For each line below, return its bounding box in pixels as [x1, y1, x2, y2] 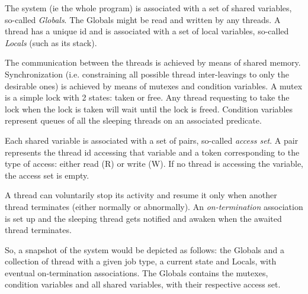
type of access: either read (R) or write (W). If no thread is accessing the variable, [5, 157, 303, 170]
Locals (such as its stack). [5, 36, 97, 49]
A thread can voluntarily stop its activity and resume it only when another [5, 189, 277, 201]
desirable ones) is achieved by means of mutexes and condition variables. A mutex [5, 79, 303, 92]
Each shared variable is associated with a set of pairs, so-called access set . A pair [5, 134, 299, 146]
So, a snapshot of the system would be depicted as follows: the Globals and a [5, 243, 284, 256]
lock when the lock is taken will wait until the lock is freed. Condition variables [5, 102, 293, 115]
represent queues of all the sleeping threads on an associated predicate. [5, 114, 262, 127]
